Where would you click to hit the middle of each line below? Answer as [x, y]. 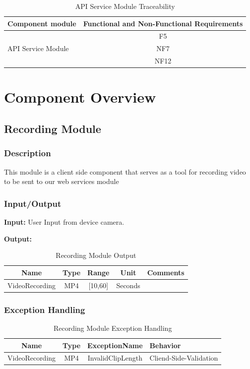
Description [28, 153]
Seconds [128, 285]
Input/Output [33, 203]
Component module [42, 23]
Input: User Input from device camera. [64, 222]
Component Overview [80, 97]
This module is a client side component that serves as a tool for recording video [125, 171]
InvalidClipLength [115, 358]
